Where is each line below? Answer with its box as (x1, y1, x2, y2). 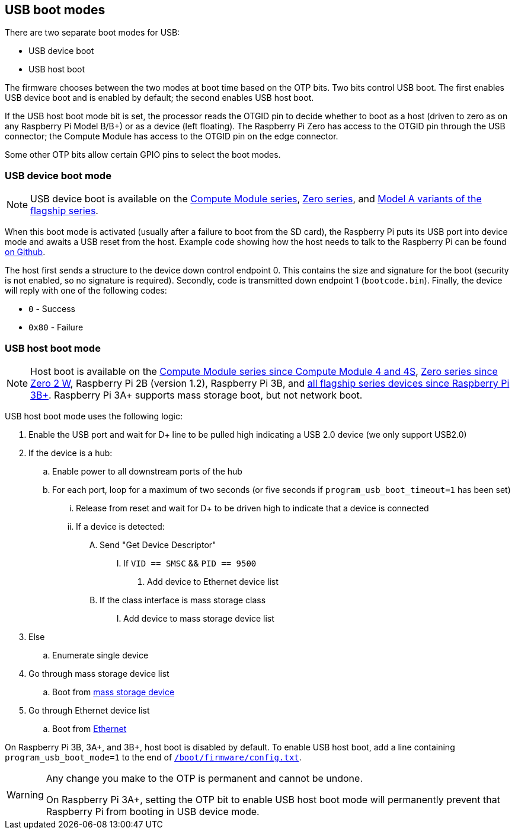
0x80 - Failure (28, 322, 84, 333)
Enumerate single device (52, 650, 149, 660)
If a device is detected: (76, 521, 165, 531)
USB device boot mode (5, 169, 111, 182)
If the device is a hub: (28, 447, 113, 458)
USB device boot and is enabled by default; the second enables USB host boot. (5, 93, 314, 103)
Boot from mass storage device (52, 686, 175, 697)
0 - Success (28, 304, 75, 314)
